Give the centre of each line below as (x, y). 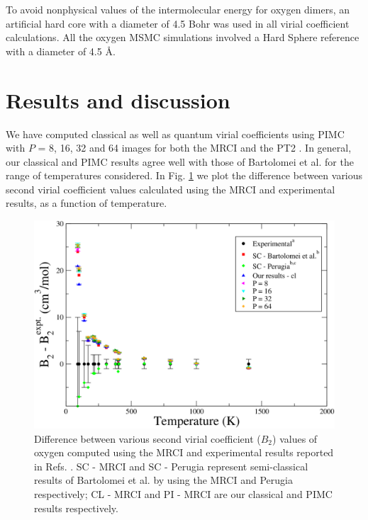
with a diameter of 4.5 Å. (61, 51)
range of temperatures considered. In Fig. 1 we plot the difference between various (184, 175)
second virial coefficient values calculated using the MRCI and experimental (171, 189)
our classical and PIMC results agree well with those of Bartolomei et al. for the (180, 161)
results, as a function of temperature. (87, 203)
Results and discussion (118, 100)
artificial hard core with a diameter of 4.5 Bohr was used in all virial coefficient (178, 23)
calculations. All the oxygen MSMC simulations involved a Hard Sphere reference (183, 37)
